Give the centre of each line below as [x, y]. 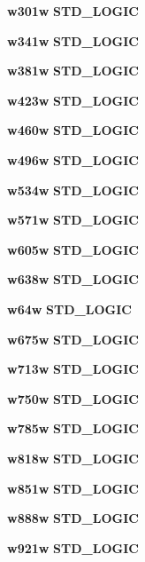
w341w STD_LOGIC [73, 40]
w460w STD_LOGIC [73, 130]
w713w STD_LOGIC [73, 369]
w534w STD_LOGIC [73, 190]
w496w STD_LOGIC [73, 159]
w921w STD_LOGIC [73, 547]
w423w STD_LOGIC [73, 100]
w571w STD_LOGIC [73, 220]
